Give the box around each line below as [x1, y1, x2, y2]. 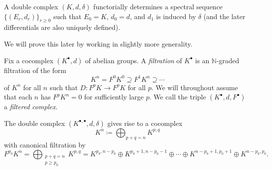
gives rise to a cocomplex [107, 118, 183, 128]
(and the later [203, 11, 245, 21]
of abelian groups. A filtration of [85, 55, 182, 65]
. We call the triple [149, 92, 206, 102]
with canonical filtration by [4, 139, 86, 149]
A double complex [4, 1, 58, 11]
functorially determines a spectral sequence [93, 1, 223, 11]
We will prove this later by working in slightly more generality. [4, 38, 192, 49]
